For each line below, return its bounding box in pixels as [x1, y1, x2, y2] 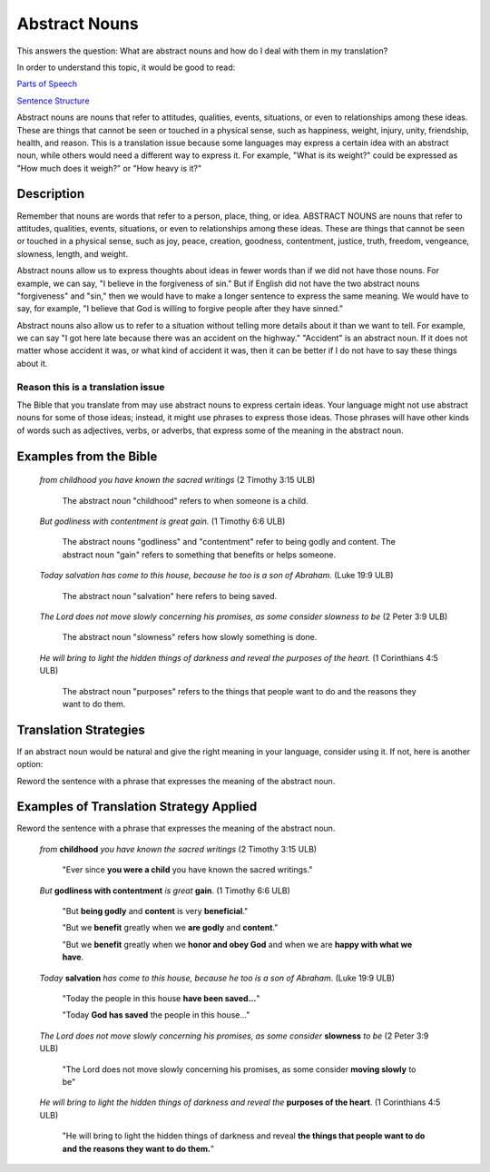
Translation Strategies [16, 722, 145, 737]
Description [16, 186, 85, 202]
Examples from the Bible [16, 448, 158, 464]
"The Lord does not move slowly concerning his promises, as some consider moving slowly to [62, 1063, 416, 1075]
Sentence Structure [16, 95, 90, 106]
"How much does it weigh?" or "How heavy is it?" [16, 163, 202, 173]
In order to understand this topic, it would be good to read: [16, 62, 236, 73]
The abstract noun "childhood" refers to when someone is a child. [62, 495, 309, 506]
